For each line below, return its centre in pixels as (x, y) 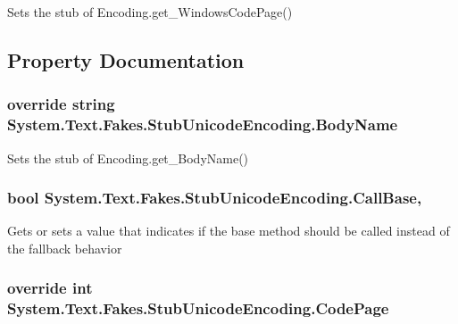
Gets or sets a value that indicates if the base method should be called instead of (229, 231)
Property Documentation (126, 59)
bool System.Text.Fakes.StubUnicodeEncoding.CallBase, (215, 198)
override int (50, 288)
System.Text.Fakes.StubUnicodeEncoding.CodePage (198, 308)
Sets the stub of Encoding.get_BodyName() (128, 158)
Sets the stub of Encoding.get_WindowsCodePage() (150, 12)
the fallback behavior (65, 248)
